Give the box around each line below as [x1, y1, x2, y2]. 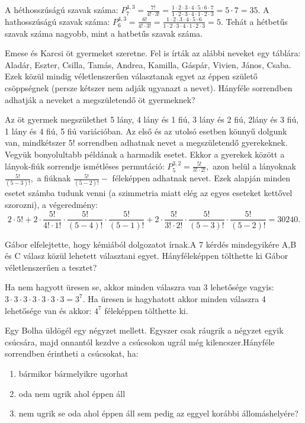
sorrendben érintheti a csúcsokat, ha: [5, 347, 139, 360]
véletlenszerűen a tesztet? [5, 261, 97, 273]
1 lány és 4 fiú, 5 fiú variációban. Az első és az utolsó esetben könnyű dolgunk [5, 124, 287, 137]
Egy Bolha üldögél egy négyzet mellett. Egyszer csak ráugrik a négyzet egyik [5, 324, 284, 337]
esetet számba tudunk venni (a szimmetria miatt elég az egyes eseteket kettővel [5, 187, 293, 199]
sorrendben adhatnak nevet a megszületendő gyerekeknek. [78, 136, 288, 149]
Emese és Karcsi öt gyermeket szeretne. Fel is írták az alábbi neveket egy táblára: [5, 47, 301, 59]
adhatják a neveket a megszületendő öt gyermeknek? [5, 93, 195, 105]
